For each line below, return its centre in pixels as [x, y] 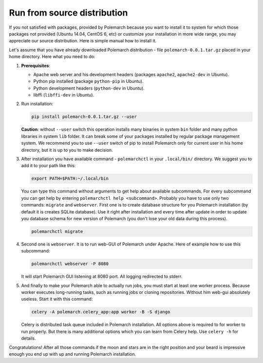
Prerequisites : [36, 65]
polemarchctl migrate [57, 231]
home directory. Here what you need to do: [52, 57]
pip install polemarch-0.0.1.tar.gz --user [84, 117]
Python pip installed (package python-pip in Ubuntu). [88, 81]
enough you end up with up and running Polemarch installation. [73, 354]
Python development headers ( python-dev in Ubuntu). [89, 88]
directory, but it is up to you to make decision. [67, 150]
